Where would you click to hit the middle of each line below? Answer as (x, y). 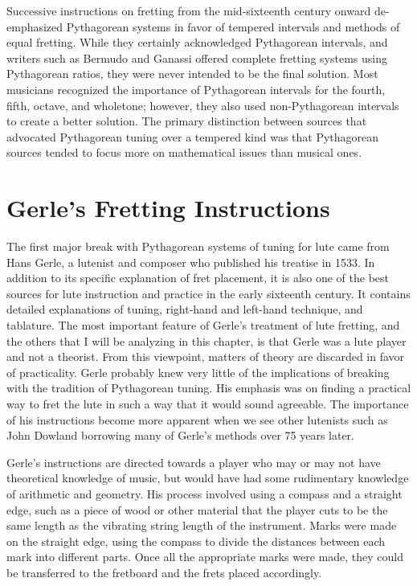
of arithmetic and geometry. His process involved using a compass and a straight (204, 493)
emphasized (35, 26)
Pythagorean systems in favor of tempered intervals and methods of (233, 26)
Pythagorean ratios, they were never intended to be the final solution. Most (192, 74)
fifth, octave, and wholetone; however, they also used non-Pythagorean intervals (203, 105)
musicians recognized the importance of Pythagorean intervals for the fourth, (196, 89)
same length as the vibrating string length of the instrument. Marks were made (202, 525)
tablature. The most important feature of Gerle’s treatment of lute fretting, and (203, 325)
